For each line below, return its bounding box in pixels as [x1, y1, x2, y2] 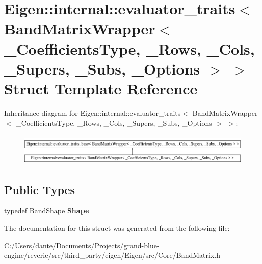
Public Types [4, 181, 75, 197]
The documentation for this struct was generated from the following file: [4, 222, 230, 233]
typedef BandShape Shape [4, 205, 89, 216]
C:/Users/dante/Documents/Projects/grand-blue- [4, 239, 160, 250]
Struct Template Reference [4, 78, 198, 99]
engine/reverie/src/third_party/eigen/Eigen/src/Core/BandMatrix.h [4, 250, 221, 260]
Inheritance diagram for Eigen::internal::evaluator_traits [4, 107, 181, 118]
